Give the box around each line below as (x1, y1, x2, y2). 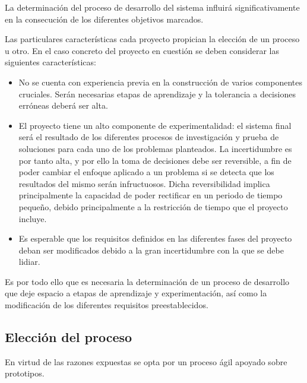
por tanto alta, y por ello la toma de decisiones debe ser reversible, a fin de (18, 154, 292, 166)
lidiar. (18, 255, 40, 268)
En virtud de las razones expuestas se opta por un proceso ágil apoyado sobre (5, 355, 287, 368)
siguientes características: (5, 56, 96, 68)
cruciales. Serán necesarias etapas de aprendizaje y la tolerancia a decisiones (18, 87, 296, 100)
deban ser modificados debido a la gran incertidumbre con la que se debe (18, 243, 284, 256)
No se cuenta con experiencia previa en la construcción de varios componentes (18, 75, 302, 88)
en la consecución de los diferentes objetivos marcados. (5, 12, 204, 25)
